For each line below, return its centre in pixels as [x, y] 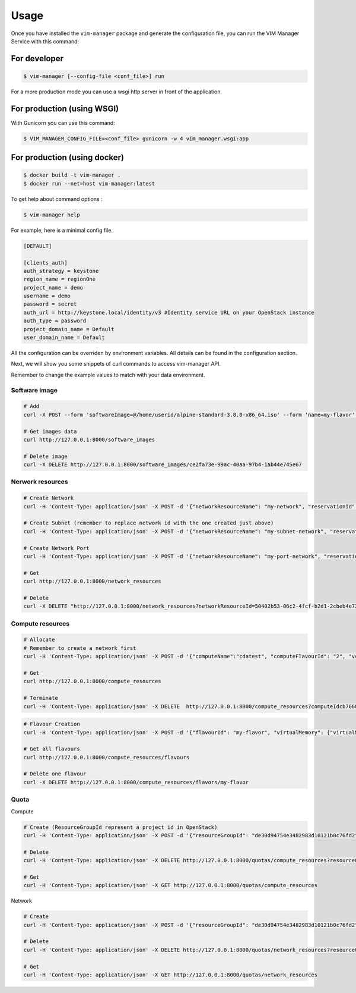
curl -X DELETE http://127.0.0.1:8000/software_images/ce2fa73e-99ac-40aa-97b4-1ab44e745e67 [163, 465]
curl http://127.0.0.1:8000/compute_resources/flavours [107, 757]
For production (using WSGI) [65, 109]
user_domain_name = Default [64, 338]
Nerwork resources [39, 482]
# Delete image [45, 456]
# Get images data [50, 431]
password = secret [50, 304]
